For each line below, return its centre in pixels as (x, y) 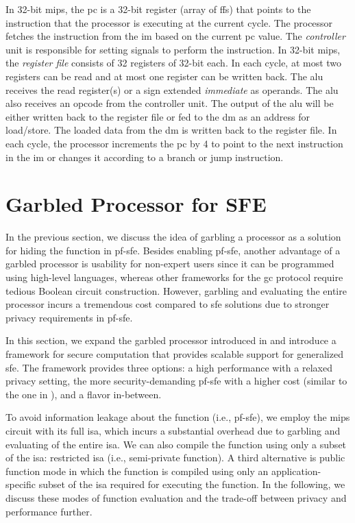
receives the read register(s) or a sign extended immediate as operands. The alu (172, 89)
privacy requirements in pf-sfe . (69, 317)
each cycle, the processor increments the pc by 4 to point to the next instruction (174, 143)
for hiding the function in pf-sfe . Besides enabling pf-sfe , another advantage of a (173, 250)
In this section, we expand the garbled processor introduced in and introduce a (171, 340)
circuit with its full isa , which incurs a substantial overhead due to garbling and (173, 430)
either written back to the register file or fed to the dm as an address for (158, 116)
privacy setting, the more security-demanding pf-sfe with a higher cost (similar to (176, 381)
